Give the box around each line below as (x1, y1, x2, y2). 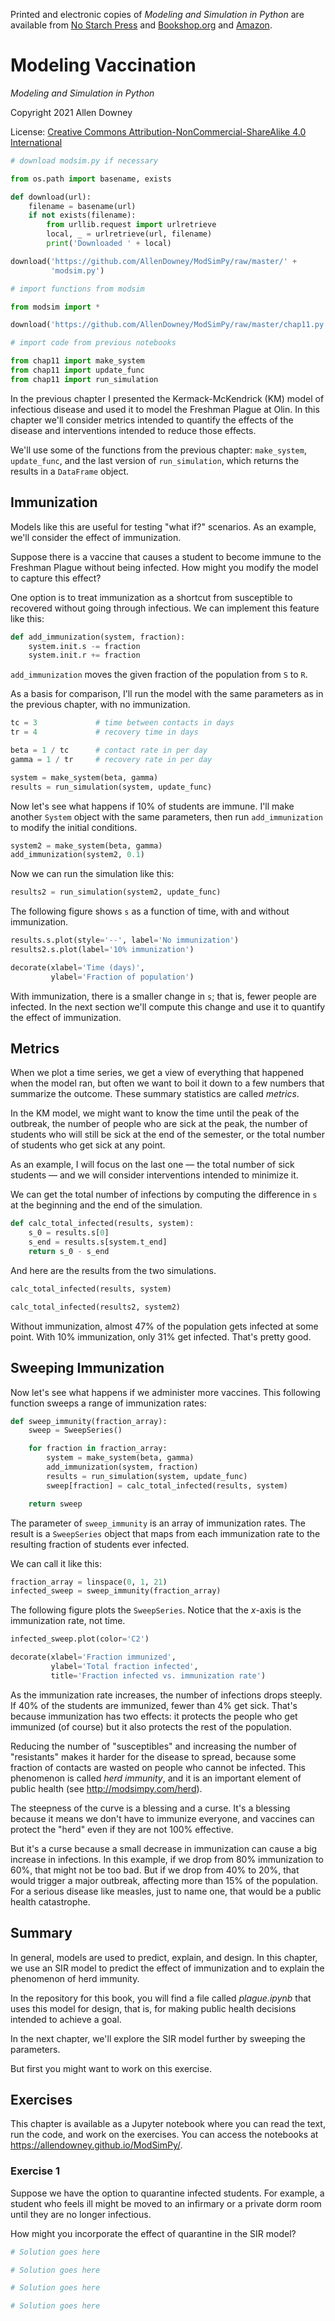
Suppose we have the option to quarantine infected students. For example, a (10, 2187, 325, 2199)
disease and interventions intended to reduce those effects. (10, 424, 257, 436)
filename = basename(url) (28, 201, 137, 211)
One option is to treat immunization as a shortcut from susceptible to (10, 591, 293, 603)
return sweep (28, 1499, 83, 1509)
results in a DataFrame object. (10, 465, 130, 477)
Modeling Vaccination (10, 54, 197, 77)
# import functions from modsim (10, 284, 145, 294)
